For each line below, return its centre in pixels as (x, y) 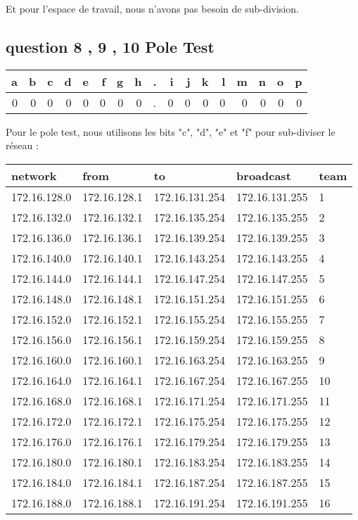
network (34, 175)
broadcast (264, 175)
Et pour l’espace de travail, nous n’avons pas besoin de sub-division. (152, 8)
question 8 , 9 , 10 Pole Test (110, 46)
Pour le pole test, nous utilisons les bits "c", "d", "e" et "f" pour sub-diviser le (171, 131)
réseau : (22, 145)
